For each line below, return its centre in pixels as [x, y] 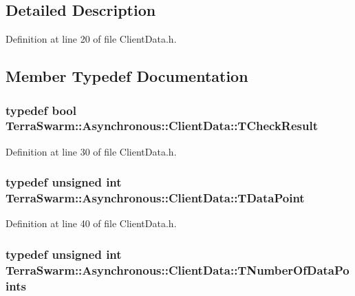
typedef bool [41, 110]
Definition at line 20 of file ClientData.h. [91, 39]
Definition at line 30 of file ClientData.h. [91, 151]
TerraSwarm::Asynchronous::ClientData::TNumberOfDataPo [177, 269]
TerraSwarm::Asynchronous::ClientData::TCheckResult [162, 126]
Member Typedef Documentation [127, 76]
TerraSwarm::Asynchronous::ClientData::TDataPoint [155, 198]
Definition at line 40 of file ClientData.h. [91, 223]
